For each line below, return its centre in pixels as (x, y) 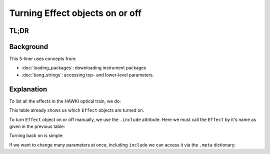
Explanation (28, 89)
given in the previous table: (37, 126)
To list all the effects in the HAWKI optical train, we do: (65, 101)
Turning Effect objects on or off (75, 13)
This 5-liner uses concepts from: (43, 59)
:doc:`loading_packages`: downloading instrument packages (84, 68)
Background (29, 47)
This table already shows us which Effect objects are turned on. (77, 110)
